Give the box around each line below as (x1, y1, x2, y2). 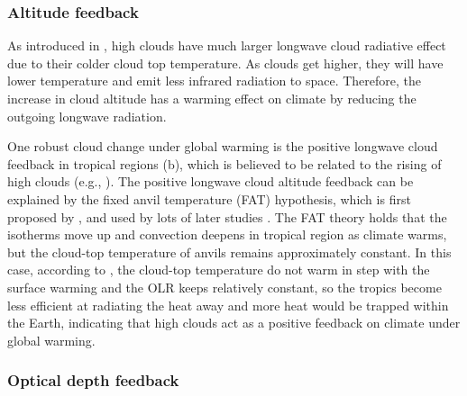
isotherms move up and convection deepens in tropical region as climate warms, (7, 225, 447, 244)
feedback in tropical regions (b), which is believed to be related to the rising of (7, 154, 442, 173)
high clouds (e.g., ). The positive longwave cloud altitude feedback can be (7, 172, 414, 191)
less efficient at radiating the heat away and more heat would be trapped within (7, 295, 449, 314)
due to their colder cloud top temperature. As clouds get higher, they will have (7, 53, 444, 72)
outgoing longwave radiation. (7, 106, 167, 125)
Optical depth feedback (7, 369, 179, 391)
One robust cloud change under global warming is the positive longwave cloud (7, 137, 438, 156)
